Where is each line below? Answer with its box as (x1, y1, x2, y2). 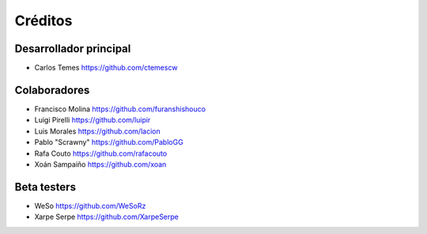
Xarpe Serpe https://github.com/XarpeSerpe (34, 212, 179, 221)
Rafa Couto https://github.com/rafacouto (34, 149, 168, 158)
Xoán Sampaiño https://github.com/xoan (34, 159, 167, 169)
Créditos (14, 12, 73, 29)
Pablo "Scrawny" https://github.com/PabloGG (34, 138, 183, 147)
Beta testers (14, 180, 77, 194)
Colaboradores (14, 83, 90, 96)
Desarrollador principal (14, 42, 131, 55)
